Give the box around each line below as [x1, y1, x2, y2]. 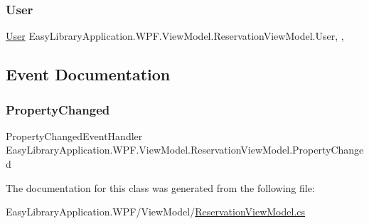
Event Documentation [6, 63, 171, 85]
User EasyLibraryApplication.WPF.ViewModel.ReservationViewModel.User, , [6, 28, 344, 43]
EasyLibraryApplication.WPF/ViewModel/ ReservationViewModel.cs [6, 204, 306, 219]
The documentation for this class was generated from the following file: [6, 180, 315, 195]
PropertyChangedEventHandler [6, 128, 143, 143]
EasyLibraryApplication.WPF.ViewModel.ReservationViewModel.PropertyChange [6, 142, 364, 157]
